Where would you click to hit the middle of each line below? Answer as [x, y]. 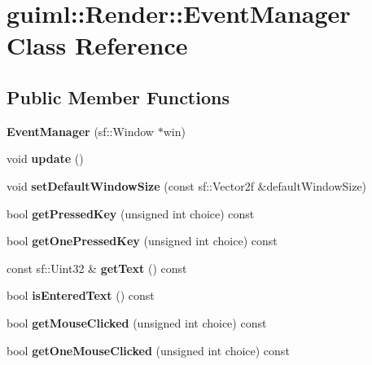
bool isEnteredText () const [81, 295]
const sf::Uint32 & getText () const [97, 268]
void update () [45, 158]
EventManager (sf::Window [80, 131]
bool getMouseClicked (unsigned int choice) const [137, 322]
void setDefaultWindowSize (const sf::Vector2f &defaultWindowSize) [187, 185]
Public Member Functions [118, 97]
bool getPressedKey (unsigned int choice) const [131, 213]
